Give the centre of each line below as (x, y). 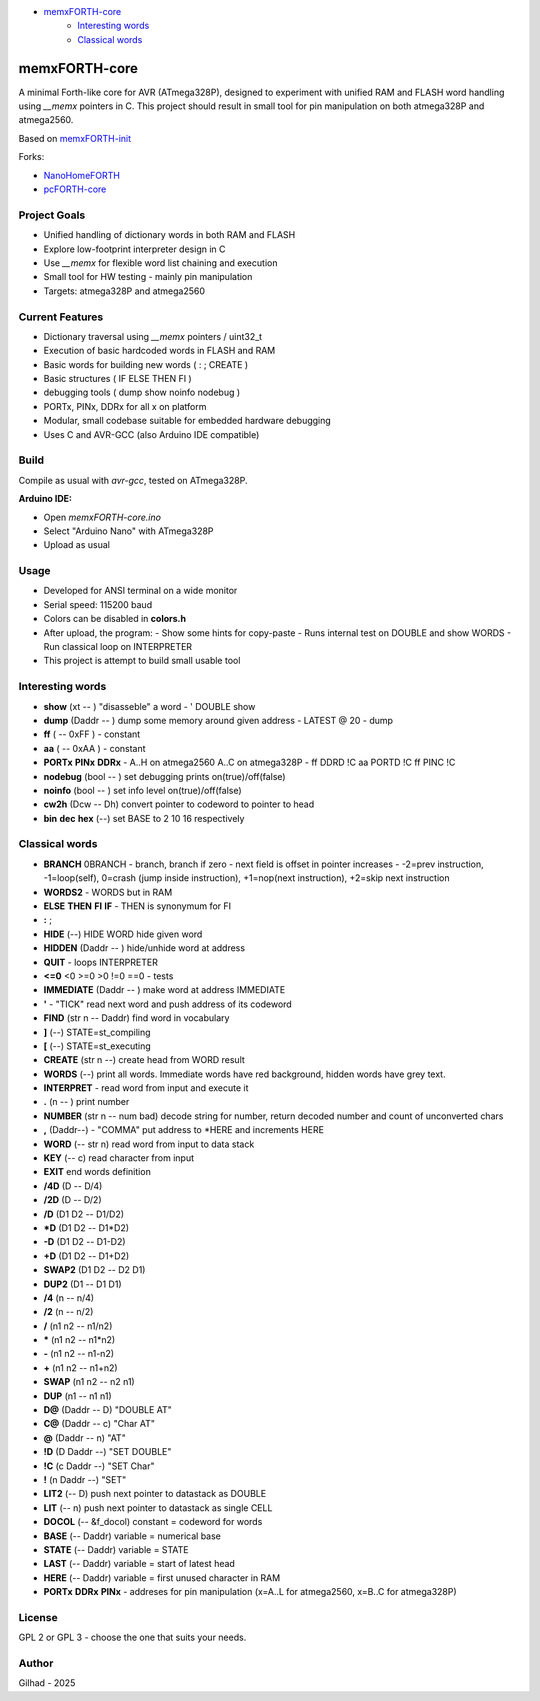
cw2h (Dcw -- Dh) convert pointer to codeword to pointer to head (179, 804)
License (38, 1617)
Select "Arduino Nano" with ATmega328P (128, 531)
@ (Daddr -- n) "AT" (85, 1437)
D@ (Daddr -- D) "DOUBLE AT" (107, 1410)
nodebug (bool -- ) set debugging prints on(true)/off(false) (164, 776)
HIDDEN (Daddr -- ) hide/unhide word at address (144, 948)
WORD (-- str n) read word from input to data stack (149, 1144)
